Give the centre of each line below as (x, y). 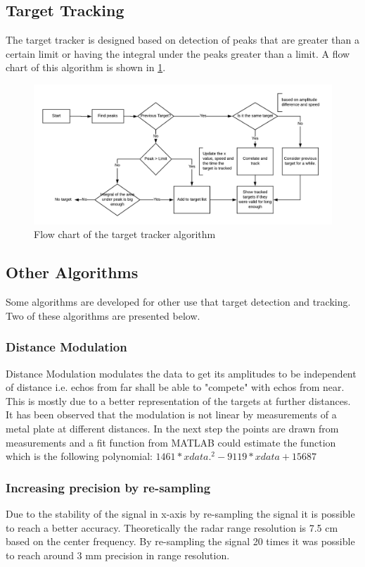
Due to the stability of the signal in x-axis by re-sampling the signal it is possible (180, 513)
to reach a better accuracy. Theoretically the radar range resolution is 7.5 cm (172, 527)
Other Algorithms (72, 272)
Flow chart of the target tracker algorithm (125, 234)
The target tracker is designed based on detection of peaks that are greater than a (182, 40)
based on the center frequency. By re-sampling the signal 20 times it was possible (180, 541)
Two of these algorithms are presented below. (103, 315)
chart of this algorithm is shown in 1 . (86, 67)
